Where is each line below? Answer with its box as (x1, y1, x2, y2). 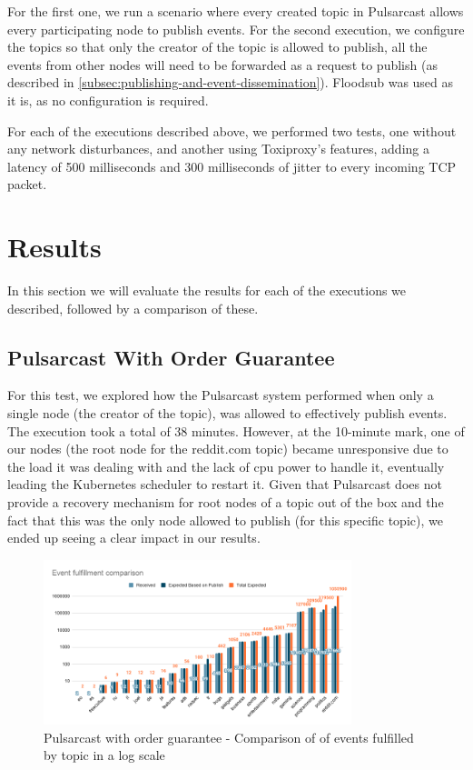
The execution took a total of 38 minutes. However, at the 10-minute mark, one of (7, 421, 465, 440)
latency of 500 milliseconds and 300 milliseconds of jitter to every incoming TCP (7, 156, 457, 175)
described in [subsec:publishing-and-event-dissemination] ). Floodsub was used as (7, 73, 454, 92)
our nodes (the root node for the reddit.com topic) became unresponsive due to (7, 439, 448, 458)
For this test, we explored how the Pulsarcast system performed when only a (7, 385, 434, 405)
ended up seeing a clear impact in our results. (7, 528, 261, 547)
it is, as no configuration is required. (7, 90, 209, 109)
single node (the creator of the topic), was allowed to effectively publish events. (7, 404, 448, 423)
